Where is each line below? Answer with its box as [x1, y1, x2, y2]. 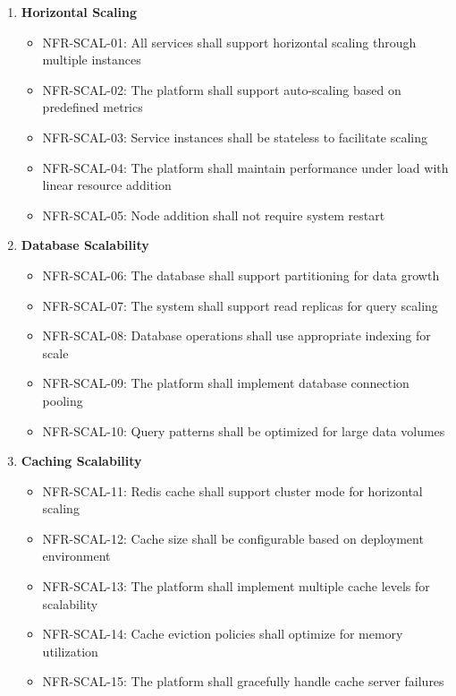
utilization [42, 641, 98, 660]
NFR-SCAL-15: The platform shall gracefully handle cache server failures [42, 672, 444, 691]
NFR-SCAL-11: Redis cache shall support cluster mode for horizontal [42, 481, 423, 500]
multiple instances [42, 50, 141, 69]
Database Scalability [21, 236, 149, 254]
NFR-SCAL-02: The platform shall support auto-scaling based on [42, 80, 401, 99]
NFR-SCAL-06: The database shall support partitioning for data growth [42, 265, 440, 284]
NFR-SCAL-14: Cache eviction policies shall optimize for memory [42, 624, 403, 643]
